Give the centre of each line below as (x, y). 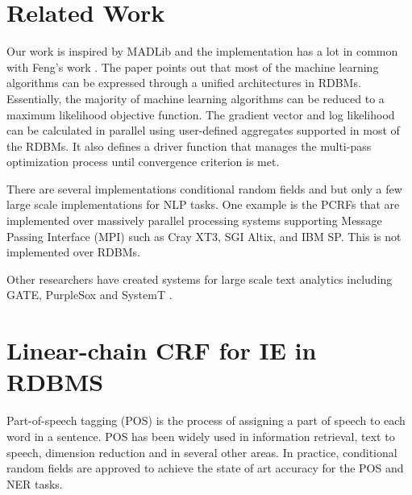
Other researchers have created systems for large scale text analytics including (200, 279)
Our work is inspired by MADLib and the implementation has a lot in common (202, 51)
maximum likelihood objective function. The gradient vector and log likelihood (201, 114)
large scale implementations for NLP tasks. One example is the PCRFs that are (203, 204)
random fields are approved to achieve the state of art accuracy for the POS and (205, 468)
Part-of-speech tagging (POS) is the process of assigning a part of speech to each (206, 420)
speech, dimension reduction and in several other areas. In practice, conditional (202, 452)
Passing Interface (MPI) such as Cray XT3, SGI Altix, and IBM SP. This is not (204, 236)
